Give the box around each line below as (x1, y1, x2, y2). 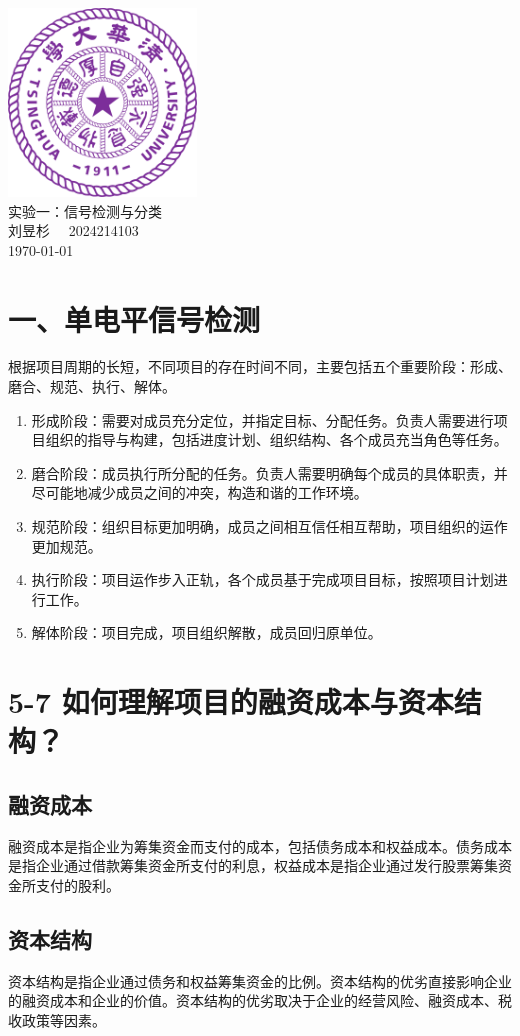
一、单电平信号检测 (8, 298, 261, 339)
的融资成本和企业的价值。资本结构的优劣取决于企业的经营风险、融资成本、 (8, 990, 498, 1011)
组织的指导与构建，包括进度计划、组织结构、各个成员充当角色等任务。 (45, 429, 508, 450)
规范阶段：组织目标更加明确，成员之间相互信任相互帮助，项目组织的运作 (31, 516, 508, 537)
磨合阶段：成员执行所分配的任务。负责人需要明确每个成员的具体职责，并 (31, 462, 508, 483)
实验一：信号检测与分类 (8, 200, 162, 221)
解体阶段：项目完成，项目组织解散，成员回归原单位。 (31, 622, 382, 643)
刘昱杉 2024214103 (8, 220, 139, 241)
